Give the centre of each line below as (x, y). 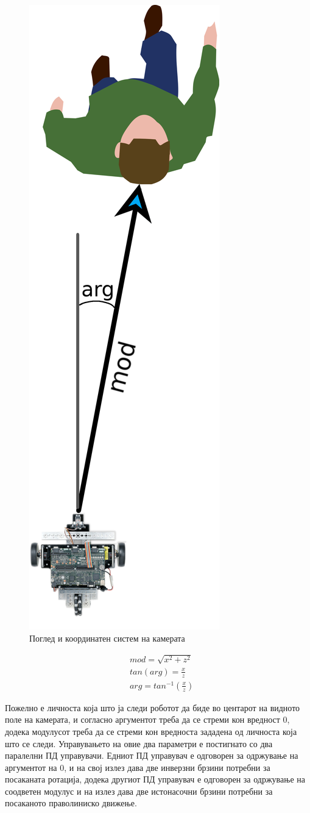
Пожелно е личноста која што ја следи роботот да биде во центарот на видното (153, 707)
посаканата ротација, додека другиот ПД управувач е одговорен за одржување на (155, 779)
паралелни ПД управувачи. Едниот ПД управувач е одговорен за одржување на (152, 755)
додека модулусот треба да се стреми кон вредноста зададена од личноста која (151, 731)
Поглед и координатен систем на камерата (107, 638)
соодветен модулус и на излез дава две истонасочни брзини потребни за (139, 791)
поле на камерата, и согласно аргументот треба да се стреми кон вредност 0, (147, 719)
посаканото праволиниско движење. (71, 803)
